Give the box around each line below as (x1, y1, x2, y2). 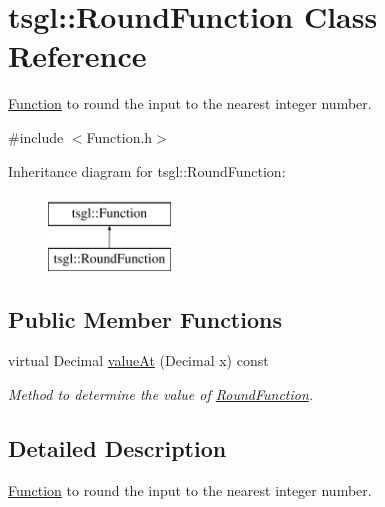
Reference (8, 35, 147, 76)
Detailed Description (8, 433, 227, 464)
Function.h (86, 126, 153, 147)
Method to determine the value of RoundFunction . (8, 384, 314, 405)
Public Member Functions (8, 303, 282, 334)
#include (8, 126, 64, 147)
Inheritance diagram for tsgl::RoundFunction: (8, 160, 286, 181)
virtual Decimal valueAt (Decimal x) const (8, 350, 269, 371)
